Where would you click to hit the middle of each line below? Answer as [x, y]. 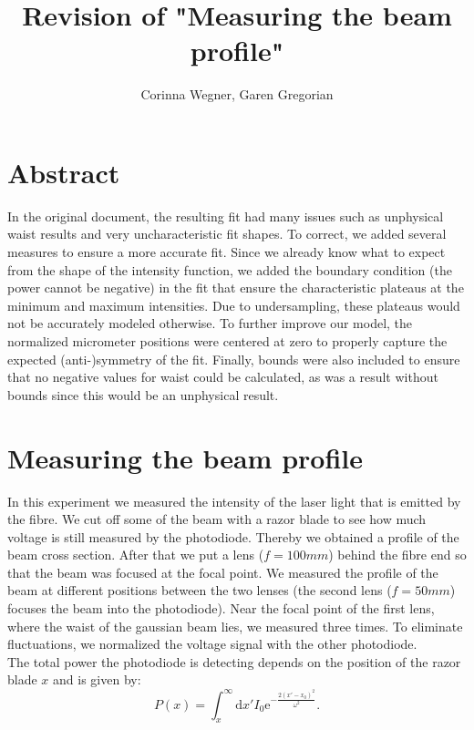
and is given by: [97, 679]
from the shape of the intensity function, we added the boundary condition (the [230, 269]
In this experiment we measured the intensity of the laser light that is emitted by [234, 501]
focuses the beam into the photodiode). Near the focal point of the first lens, [221, 608]
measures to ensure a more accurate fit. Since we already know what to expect [227, 252]
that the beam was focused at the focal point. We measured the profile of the [223, 572]
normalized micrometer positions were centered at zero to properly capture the [227, 341]
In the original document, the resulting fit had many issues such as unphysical [226, 216]
